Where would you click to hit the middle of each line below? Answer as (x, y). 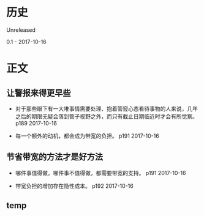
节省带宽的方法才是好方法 (55, 157)
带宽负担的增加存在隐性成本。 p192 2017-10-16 (74, 186)
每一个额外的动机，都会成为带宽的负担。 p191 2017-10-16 (87, 136)
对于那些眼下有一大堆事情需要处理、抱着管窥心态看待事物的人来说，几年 (106, 108)
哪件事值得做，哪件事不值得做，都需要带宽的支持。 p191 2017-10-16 (100, 173)
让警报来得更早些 (39, 93)
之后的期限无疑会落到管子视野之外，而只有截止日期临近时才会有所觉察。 (106, 116)
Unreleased (21, 30)
